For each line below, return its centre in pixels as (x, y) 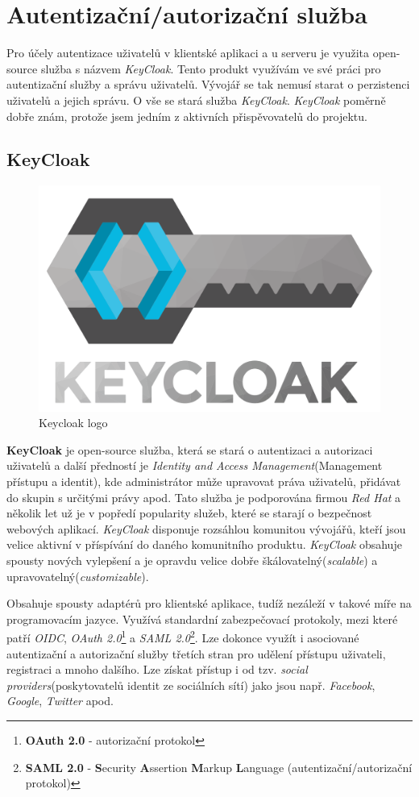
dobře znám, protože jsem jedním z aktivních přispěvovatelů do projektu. (187, 116)
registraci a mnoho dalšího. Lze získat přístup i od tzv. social (157, 669)
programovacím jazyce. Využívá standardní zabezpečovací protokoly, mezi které (202, 619)
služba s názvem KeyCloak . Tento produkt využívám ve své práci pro (211, 68)
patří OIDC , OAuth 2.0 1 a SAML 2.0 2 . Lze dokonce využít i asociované (183, 636)
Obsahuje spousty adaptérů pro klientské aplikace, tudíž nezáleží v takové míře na (209, 603)
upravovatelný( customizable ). (78, 576)
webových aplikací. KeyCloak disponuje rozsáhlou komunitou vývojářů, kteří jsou (206, 528)
